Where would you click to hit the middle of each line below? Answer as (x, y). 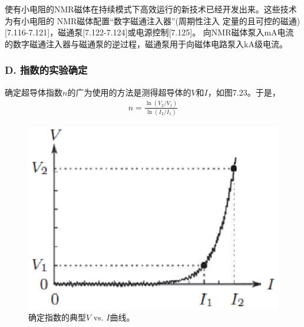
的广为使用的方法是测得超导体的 (129, 92)
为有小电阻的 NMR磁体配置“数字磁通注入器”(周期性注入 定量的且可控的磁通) (153, 20)
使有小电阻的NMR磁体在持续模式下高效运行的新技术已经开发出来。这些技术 (151, 9)
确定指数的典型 (57, 317)
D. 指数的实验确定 (46, 70)
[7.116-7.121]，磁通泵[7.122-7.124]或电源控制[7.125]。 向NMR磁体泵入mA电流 (149, 32)
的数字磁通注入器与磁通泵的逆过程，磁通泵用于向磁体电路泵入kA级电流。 (146, 43)
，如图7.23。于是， (244, 92)
